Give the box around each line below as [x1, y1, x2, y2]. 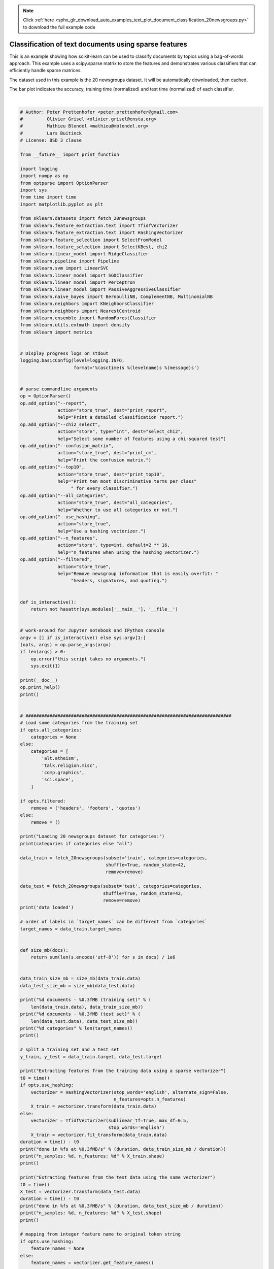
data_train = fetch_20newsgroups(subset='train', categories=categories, [20, 855, 208, 860]
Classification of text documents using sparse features [9, 40, 188, 48]
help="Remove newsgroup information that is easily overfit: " [57, 571, 218, 577]
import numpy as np [20, 173, 68, 179]
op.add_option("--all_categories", [20, 492, 109, 498]
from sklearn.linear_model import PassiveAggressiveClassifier [20, 287, 181, 292]
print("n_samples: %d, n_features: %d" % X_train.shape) [20, 1153, 165, 1159]
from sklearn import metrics [20, 329, 93, 335]
